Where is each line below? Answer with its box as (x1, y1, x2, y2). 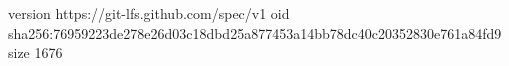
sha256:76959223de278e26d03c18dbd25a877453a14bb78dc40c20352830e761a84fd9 (8, 22, 502, 43)
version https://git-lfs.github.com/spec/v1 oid (8, 3, 290, 23)
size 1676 (8, 42, 63, 63)
